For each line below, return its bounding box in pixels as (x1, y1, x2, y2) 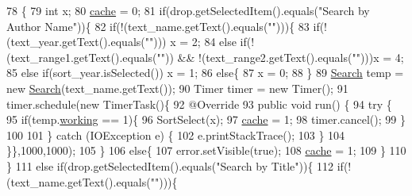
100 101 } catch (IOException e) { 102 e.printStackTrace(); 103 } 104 (6, 126, 345, 143)
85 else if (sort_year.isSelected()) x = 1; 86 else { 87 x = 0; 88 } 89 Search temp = (6, 64, 404, 81)
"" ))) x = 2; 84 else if (144, 33, 247, 50)
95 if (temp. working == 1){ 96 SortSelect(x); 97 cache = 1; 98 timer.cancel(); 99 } (6, 111, 406, 128)
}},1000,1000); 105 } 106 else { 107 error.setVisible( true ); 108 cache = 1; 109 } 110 (6, 142, 406, 159)
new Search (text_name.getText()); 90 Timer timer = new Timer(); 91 (6, 79, 348, 96)
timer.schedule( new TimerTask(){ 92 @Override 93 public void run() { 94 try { (6, 95, 392, 112)
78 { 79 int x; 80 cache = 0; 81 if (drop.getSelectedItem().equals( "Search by (6, 2, 370, 18)
